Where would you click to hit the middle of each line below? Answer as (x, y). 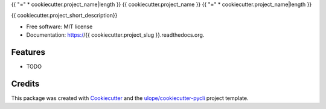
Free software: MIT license (59, 26)
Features (28, 52)
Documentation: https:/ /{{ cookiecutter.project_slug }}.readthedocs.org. (115, 35)
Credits (25, 83)
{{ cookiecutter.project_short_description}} (64, 16)
